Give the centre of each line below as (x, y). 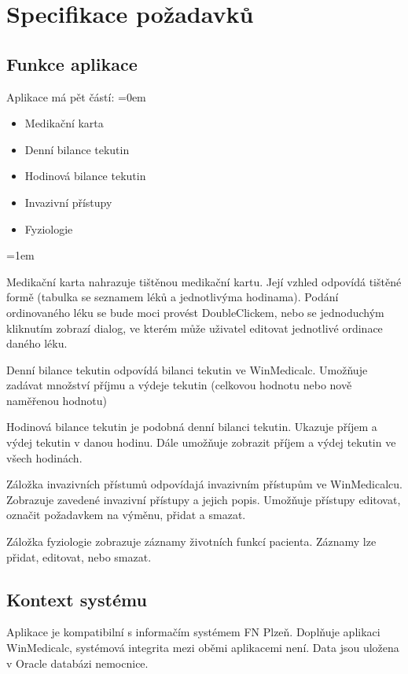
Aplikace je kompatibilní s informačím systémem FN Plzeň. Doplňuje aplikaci (193, 632)
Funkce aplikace (72, 63)
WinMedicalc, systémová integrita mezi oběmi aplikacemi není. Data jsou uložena (203, 648)
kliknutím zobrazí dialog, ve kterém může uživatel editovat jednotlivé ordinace (195, 328)
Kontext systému (77, 599)
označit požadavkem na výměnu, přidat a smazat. (126, 515)
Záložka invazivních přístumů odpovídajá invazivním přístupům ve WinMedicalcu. (204, 484)
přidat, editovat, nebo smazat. (79, 556)
